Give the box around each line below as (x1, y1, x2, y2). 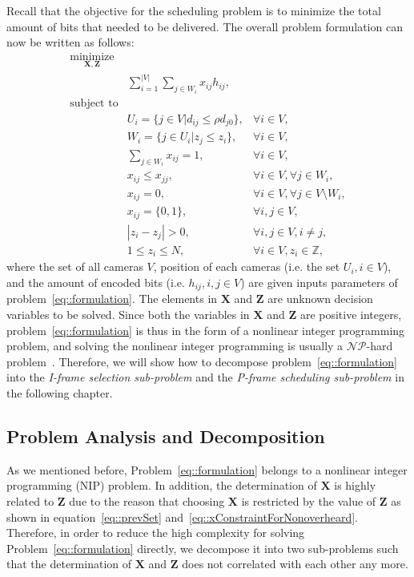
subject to (70, 97, 119, 109)
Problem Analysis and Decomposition (6, 423, 325, 448)
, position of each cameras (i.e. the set (153, 258, 340, 275)
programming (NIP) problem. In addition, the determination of (6, 477, 317, 494)
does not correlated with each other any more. (182, 555, 408, 572)
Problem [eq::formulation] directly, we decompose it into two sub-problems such (6, 539, 399, 556)
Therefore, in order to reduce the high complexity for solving (6, 524, 305, 541)
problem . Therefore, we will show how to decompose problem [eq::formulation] (6, 353, 398, 369)
